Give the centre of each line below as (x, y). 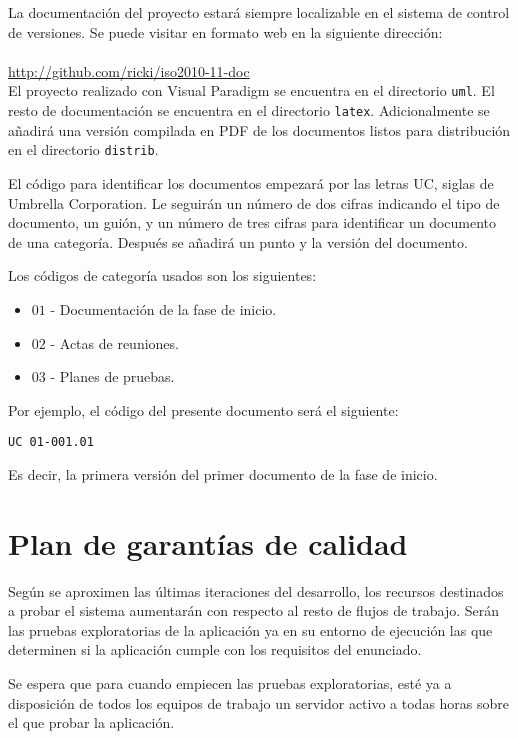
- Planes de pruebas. (112, 376)
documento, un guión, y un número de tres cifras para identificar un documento (252, 222)
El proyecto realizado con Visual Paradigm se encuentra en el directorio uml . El (251, 90)
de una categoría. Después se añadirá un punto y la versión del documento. (238, 241)
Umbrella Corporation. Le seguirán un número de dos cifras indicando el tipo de (254, 202)
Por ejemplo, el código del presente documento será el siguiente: (203, 409)
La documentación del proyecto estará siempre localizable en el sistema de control (259, 12)
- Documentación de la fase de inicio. (163, 308)
